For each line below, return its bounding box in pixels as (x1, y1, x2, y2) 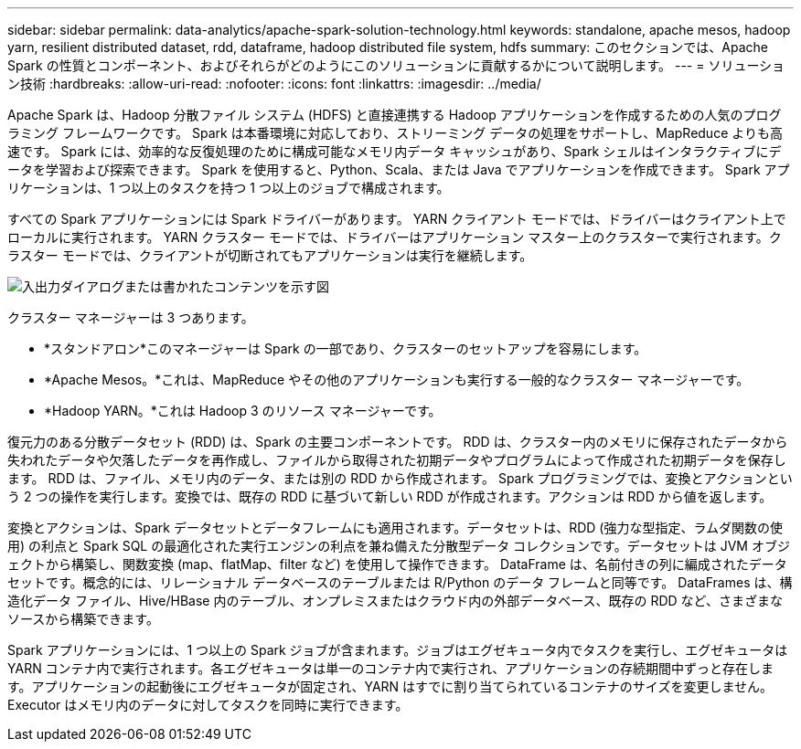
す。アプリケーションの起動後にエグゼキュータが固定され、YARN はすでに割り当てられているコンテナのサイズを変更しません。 (7, 679, 773, 694)
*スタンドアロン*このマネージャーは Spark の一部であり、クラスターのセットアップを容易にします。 (44, 341, 647, 356)
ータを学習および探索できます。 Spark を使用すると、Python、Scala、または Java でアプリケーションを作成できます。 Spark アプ (7, 162, 790, 177)
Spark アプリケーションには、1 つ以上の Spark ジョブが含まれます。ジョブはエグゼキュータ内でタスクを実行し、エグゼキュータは (7, 642, 788, 658)
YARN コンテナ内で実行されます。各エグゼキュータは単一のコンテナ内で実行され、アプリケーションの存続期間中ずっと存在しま (7, 660, 774, 676)
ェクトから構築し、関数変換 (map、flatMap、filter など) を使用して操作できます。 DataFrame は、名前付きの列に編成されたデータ (7, 556, 787, 572)
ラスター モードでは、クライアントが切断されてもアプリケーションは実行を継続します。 (7, 248, 533, 263)
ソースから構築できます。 (7, 611, 159, 627)
